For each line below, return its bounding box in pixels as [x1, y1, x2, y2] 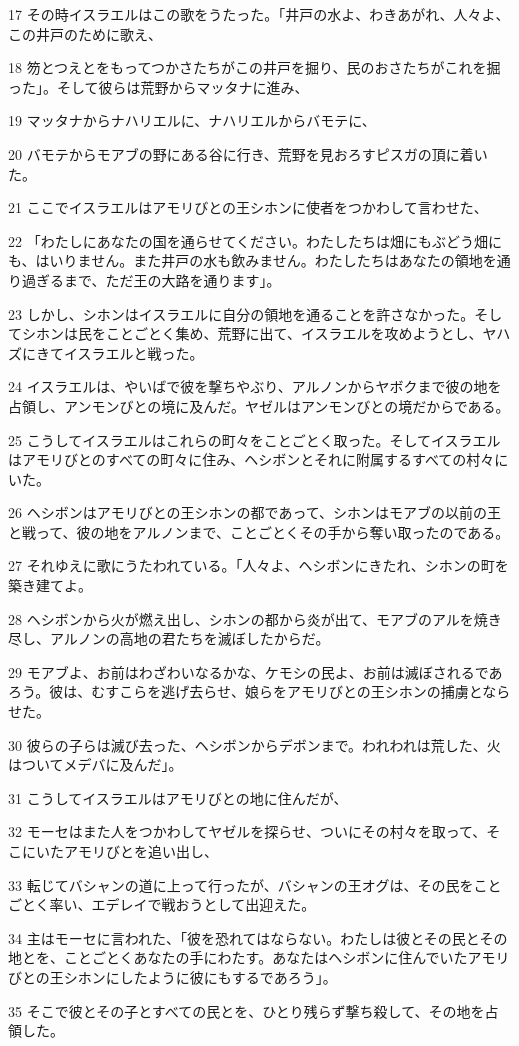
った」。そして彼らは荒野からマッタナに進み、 [8, 76, 309, 97]
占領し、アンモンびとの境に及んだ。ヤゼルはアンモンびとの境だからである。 [8, 395, 510, 416]
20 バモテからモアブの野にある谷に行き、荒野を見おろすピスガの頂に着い [8, 143, 488, 164]
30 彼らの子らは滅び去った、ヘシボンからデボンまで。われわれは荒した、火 [8, 734, 501, 755]
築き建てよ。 [8, 575, 92, 596]
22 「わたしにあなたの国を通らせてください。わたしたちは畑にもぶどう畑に [8, 230, 502, 251]
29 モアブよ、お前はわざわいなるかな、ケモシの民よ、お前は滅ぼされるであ [8, 661, 503, 682]
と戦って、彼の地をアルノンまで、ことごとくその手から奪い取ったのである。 [8, 521, 510, 542]
